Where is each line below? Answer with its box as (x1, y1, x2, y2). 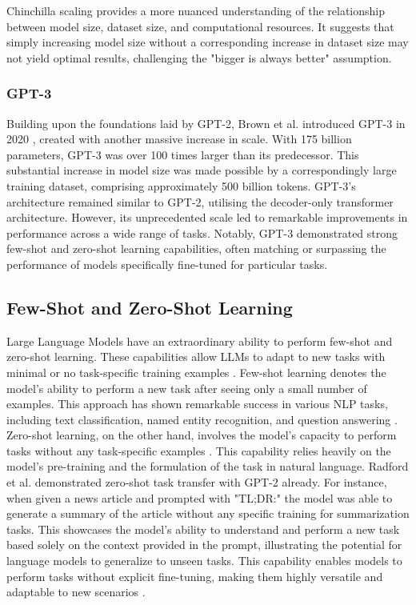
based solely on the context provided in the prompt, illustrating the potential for (6, 536, 402, 553)
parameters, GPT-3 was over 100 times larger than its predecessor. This (6, 146, 359, 162)
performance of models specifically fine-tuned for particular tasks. (6, 255, 328, 272)
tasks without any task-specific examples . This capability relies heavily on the (6, 442, 391, 459)
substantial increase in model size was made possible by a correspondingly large (6, 162, 397, 178)
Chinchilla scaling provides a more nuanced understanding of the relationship (6, 2, 386, 18)
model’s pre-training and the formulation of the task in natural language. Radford (6, 458, 409, 475)
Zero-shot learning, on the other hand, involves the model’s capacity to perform (6, 427, 397, 443)
